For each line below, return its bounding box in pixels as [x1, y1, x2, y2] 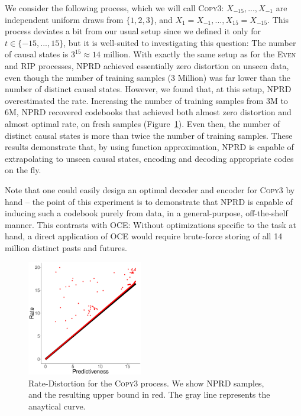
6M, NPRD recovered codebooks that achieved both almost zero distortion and [5, 106, 292, 118]
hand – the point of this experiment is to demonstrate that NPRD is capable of [5, 195, 293, 207]
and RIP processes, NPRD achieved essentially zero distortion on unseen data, [5, 59, 289, 71]
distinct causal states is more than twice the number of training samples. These [5, 129, 293, 141]
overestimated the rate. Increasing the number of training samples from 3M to [5, 94, 288, 106]
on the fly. [5, 164, 41, 176]
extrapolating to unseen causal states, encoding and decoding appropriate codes [5, 152, 294, 164]
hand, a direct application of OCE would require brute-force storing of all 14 [5, 230, 283, 242]
